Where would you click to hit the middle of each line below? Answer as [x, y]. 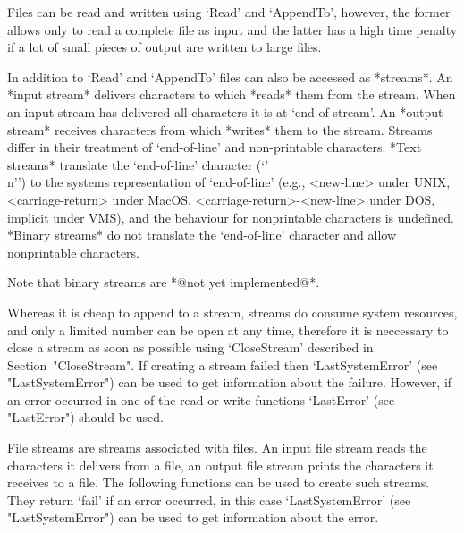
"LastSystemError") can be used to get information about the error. [193, 517]
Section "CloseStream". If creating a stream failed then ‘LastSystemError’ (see [223, 364]
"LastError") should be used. [85, 417]
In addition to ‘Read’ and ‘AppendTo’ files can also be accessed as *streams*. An [230, 76]
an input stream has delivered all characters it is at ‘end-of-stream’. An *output [225, 111]
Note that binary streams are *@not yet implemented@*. [164, 282]
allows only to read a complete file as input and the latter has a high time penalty [232, 29]
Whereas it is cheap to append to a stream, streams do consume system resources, [232, 312]
